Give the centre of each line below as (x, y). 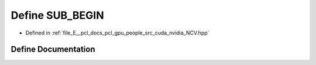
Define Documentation (53, 49)
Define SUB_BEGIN (57, 15)
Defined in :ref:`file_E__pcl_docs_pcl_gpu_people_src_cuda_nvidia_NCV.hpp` (117, 33)
